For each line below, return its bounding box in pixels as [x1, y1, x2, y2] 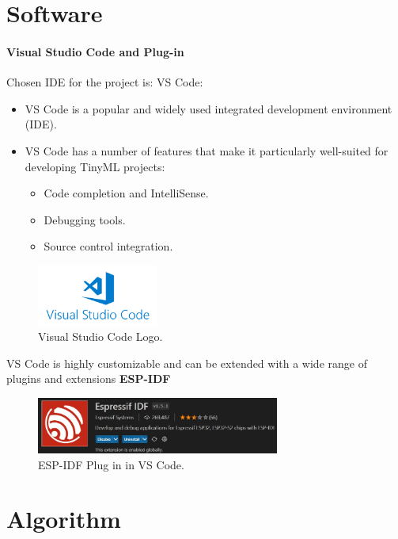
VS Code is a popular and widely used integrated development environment [25, 100, 392, 117]
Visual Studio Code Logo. [38, 328, 163, 345]
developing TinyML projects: [25, 158, 165, 174]
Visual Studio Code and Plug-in [6, 43, 184, 59]
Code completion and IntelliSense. [44, 185, 209, 201]
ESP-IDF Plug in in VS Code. [38, 456, 184, 472]
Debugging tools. [44, 211, 126, 227]
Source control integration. [44, 238, 173, 254]
